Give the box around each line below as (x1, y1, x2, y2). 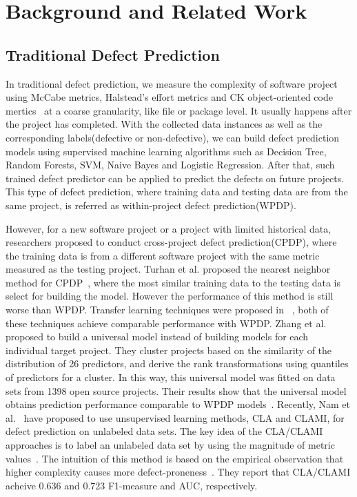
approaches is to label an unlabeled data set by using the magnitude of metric (6, 438, 335, 452)
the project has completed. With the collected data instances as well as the (6, 117, 323, 131)
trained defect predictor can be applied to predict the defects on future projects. (6, 170, 345, 185)
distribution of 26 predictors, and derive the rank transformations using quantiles (6, 356, 349, 371)
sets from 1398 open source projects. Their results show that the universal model (6, 383, 347, 398)
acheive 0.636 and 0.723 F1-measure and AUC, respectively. (6, 478, 258, 492)
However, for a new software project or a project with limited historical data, (6, 221, 331, 235)
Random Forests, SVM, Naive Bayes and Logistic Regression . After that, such (6, 157, 335, 172)
